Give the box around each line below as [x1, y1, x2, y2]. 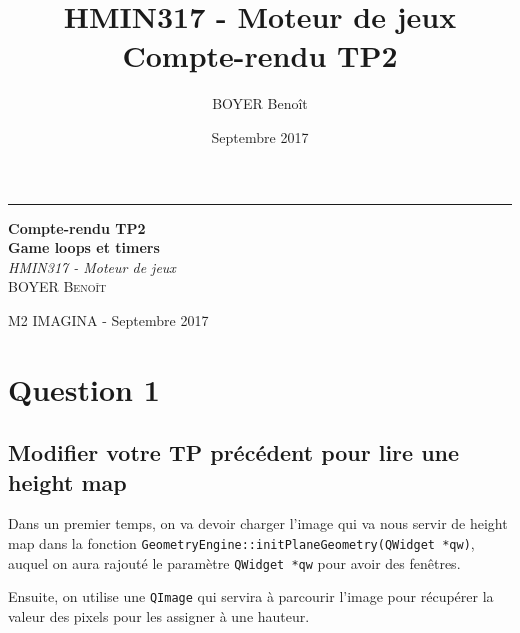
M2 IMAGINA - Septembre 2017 [8, 309, 209, 330]
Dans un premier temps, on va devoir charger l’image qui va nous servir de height [8, 513, 508, 534]
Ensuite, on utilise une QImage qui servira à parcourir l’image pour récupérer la [8, 586, 494, 607]
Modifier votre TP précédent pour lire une [8, 437, 460, 468]
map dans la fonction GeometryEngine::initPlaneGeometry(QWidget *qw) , [8, 533, 475, 554]
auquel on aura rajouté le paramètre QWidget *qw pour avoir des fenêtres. [8, 552, 461, 573]
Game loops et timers [8, 237, 160, 258]
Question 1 [8, 368, 160, 409]
